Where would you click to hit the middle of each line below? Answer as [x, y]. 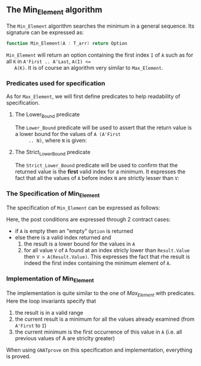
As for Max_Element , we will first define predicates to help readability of [93, 96]
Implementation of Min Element [50, 279]
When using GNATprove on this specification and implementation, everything [100, 350]
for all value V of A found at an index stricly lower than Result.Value [107, 250]
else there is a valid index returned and [63, 238]
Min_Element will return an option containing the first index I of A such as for [100, 55]
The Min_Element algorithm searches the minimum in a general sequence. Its [100, 26]
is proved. [19, 356]
